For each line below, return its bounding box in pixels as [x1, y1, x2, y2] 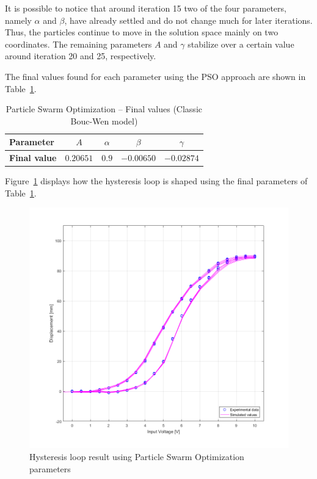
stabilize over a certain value [188, 37, 294, 50]
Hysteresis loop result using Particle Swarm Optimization [29, 450, 244, 463]
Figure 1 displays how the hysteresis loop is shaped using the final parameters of [5, 175, 308, 187]
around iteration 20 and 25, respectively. [5, 49, 156, 62]
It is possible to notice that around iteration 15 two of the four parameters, [5, 2, 286, 14]
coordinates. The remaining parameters [5, 37, 152, 50]
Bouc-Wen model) [70, 114, 138, 127]
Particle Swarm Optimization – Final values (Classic [5, 103, 202, 115]
